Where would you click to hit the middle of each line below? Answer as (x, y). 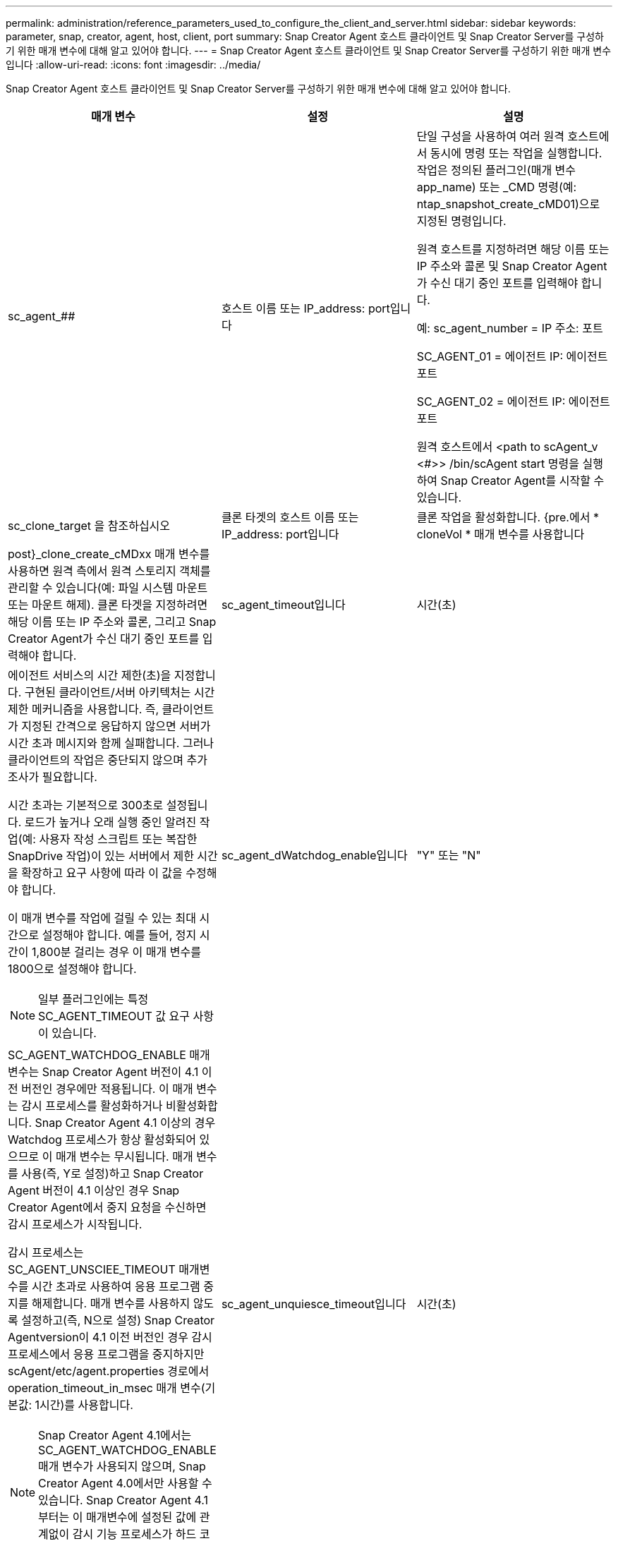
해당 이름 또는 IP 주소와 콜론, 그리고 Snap (112, 622)
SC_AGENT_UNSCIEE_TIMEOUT (92, 1269)
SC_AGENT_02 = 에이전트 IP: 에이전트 (513, 401)
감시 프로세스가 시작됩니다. (75, 1224)
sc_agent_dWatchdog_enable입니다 (314, 855)
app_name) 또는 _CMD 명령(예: (497, 187)
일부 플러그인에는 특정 (93, 999)
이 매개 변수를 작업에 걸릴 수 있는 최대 (102, 918)
